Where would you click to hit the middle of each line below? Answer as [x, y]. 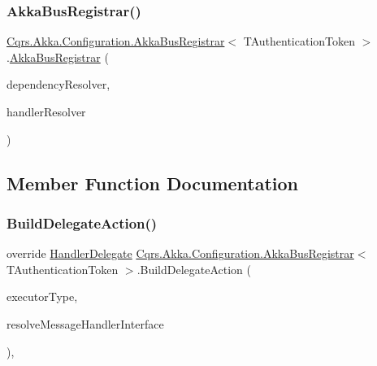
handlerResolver [46, 111]
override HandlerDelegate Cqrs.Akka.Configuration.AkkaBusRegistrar [180, 253]
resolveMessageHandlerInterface [85, 323]
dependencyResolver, [58, 84]
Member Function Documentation [153, 183]
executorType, [42, 296]
